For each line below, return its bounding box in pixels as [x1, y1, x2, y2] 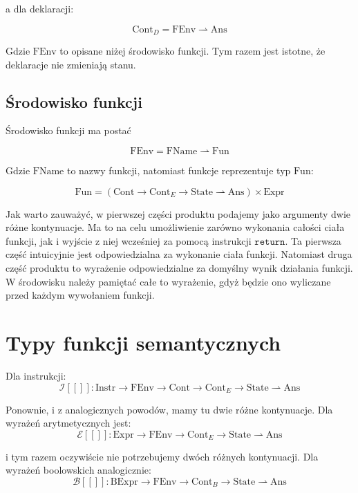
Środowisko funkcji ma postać [6, 123, 131, 138]
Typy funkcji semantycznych [6, 328, 281, 356]
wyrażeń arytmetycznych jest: [6, 416, 131, 430]
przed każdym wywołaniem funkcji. [6, 288, 155, 302]
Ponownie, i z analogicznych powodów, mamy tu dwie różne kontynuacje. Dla [6, 402, 333, 416]
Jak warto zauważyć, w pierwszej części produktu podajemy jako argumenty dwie [6, 206, 351, 221]
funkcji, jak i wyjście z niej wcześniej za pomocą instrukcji [6, 233, 252, 248]
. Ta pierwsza [285, 233, 341, 248]
